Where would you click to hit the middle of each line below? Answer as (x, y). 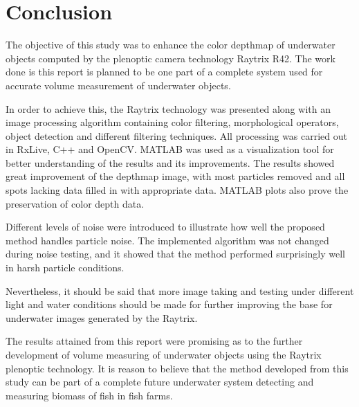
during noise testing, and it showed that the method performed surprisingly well (176, 254)
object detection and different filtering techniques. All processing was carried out (177, 135)
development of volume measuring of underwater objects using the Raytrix (164, 354)
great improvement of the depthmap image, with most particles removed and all (175, 176)
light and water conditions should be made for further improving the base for (169, 304)
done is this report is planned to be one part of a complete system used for (164, 72)
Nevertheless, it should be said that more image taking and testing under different (180, 290)
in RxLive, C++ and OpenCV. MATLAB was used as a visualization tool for (170, 149)
